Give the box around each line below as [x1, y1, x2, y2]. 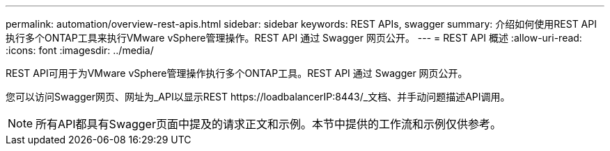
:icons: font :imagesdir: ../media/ [6, 44, 154, 56]
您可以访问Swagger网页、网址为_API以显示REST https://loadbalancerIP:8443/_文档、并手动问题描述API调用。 [6, 91, 510, 103]
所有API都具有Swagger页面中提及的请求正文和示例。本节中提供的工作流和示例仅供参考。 [36, 117, 501, 131]
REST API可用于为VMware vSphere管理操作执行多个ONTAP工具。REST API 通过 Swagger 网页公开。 [6, 67, 468, 79]
